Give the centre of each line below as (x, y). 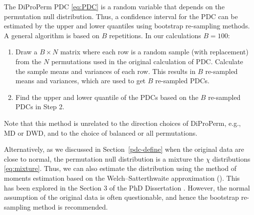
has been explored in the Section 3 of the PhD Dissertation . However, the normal (127, 187)
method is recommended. (70, 206)
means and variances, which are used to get (81, 81)
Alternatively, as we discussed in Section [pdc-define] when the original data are (124, 149)
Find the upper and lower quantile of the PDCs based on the (107, 97)
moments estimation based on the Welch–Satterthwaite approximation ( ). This (122, 178)
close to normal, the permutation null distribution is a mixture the (104, 158)
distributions (231, 158)
